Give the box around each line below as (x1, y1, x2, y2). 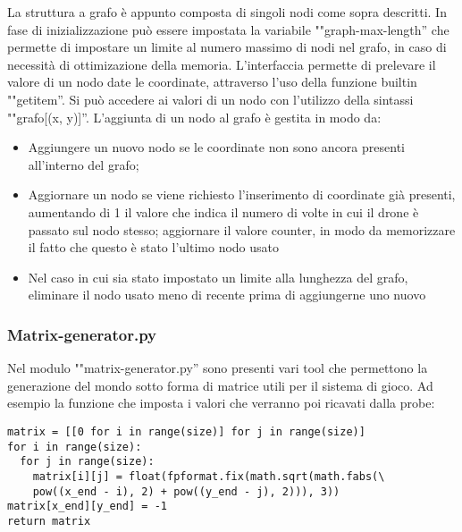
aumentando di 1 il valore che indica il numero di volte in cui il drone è (28, 202, 419, 221)
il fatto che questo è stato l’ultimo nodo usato (28, 238, 280, 257)
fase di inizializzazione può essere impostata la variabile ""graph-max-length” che (7, 20, 449, 38)
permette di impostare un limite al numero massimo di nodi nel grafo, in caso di (7, 38, 447, 56)
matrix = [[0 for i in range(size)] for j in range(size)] (7, 425, 365, 438)
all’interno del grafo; (28, 155, 139, 173)
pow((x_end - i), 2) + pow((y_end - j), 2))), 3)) (32, 485, 340, 498)
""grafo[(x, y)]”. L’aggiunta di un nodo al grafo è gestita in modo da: (7, 107, 382, 126)
